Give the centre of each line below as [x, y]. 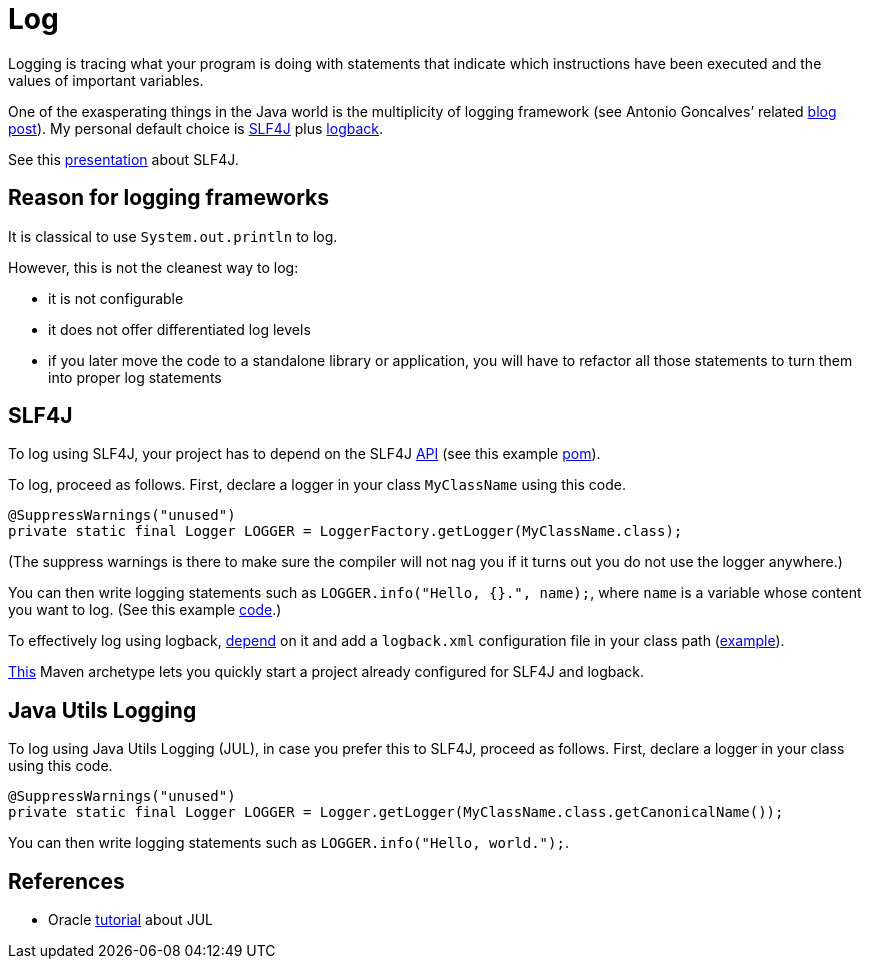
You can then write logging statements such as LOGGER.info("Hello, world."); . [288, 843]
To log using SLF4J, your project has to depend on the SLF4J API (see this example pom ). [304, 454]
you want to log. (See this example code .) [145, 610]
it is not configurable [116, 298]
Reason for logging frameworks [169, 198]
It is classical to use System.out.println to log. [173, 236]
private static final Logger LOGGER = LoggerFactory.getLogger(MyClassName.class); [345, 531]
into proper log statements [135, 377]
